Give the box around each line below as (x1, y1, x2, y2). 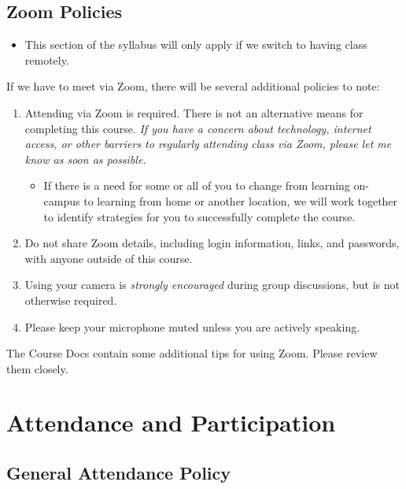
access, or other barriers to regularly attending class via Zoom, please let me (24, 135, 392, 152)
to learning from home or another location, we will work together (83, 192, 398, 209)
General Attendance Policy (6, 461, 231, 485)
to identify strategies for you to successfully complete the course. (43, 208, 356, 224)
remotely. (24, 51, 69, 68)
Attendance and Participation (6, 406, 336, 439)
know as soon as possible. (24, 150, 146, 167)
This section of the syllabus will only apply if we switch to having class (24, 36, 367, 53)
